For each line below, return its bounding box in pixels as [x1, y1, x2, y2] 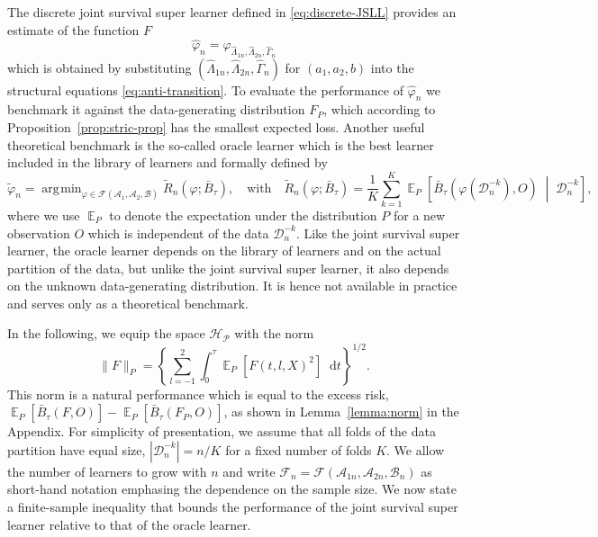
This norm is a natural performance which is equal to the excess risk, [7, 384, 389, 403]
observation [7, 223, 70, 242]
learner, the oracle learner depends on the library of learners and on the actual [7, 241, 441, 260]
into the [370, 58, 414, 76]
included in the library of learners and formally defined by [7, 153, 328, 172]
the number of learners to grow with [7, 461, 207, 480]
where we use [7, 205, 80, 224]
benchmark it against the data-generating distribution [7, 100, 305, 119]
